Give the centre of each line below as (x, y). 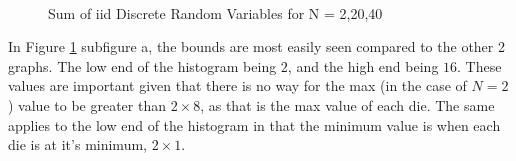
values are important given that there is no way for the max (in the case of (237, 85)
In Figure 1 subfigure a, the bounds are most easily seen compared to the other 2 (256, 46)
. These (479, 65)
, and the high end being (363, 65)
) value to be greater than (87, 104)
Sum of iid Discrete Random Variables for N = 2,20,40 (215, 12)
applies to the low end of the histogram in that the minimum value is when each (254, 124)
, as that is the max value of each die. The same (347, 104)
